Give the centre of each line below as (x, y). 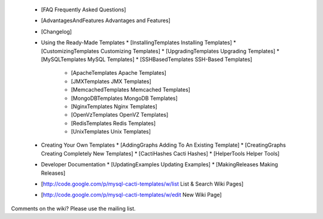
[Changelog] (56, 31)
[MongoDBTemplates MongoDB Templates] (124, 98)
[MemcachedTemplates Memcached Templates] (131, 90)
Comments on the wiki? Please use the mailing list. (73, 208)
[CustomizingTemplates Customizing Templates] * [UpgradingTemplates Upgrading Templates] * (160, 51)
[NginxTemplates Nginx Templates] (114, 106)
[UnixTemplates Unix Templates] (111, 132)
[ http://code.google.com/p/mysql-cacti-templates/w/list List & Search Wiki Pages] (142, 184)
